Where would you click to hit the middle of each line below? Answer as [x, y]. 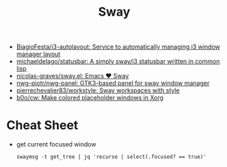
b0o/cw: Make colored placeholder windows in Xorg [90, 98]
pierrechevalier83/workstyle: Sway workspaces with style [98, 90]
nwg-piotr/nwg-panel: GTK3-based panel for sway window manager [113, 83]
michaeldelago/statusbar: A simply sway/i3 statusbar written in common [118, 62]
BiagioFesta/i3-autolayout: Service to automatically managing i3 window [118, 47]
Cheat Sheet [42, 126]
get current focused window [56, 144]
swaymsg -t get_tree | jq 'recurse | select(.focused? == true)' [111, 157]
